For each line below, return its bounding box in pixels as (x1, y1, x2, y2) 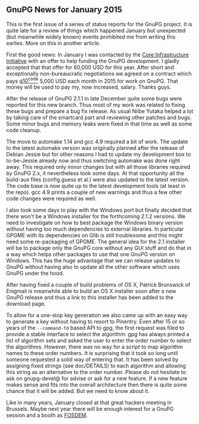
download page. (6, 300, 46, 307)
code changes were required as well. (6, 195, 97, 202)
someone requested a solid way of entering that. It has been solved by (6, 356, 179, 363)
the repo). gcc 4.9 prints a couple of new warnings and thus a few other (6, 189, 182, 196)
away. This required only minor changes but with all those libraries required (6, 164, 191, 171)
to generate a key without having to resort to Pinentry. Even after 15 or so (6, 318, 185, 325)
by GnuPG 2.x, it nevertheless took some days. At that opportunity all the (6, 169, 185, 177)
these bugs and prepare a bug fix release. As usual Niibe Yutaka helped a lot (6, 108, 194, 115)
